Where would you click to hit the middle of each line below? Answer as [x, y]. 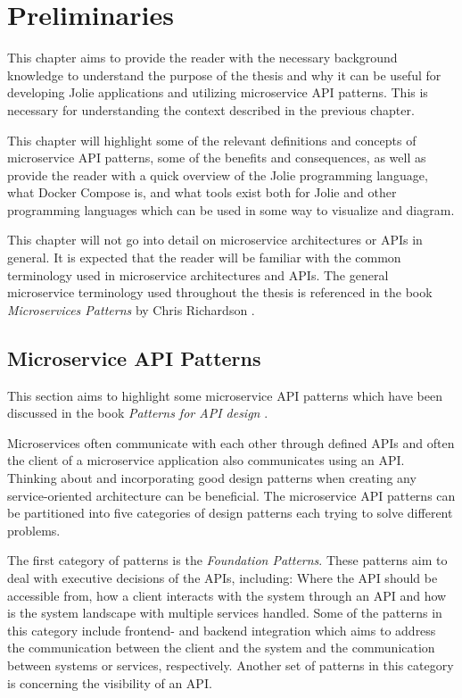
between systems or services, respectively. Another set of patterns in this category [231, 665]
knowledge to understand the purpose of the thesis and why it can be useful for [224, 75]
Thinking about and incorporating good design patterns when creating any [212, 478]
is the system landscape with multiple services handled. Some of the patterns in [225, 613]
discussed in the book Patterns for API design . [138, 413]
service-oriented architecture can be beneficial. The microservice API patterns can [231, 495]
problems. [34, 530]
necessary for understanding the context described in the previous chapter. [211, 109]
